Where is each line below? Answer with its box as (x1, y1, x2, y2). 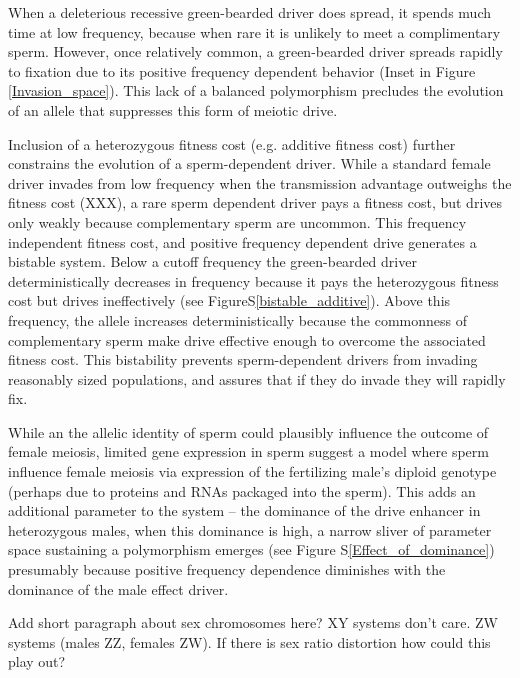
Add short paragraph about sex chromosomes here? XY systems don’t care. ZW (8, 612, 498, 633)
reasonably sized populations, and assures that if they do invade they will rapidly (8, 368, 506, 389)
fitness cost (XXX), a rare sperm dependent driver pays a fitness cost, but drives (8, 192, 503, 213)
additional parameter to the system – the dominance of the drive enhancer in (8, 500, 481, 521)
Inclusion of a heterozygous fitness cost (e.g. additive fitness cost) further (8, 133, 456, 154)
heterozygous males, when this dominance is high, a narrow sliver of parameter (8, 519, 492, 540)
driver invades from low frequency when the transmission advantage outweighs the (8, 172, 512, 193)
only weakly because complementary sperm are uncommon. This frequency (8, 211, 467, 232)
